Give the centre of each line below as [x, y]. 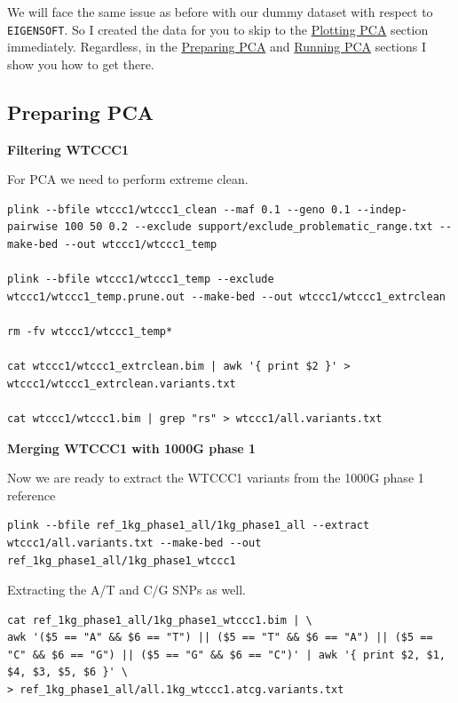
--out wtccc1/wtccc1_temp [141, 245]
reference [32, 495]
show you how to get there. [81, 64]
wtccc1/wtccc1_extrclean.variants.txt [122, 383]
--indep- [382, 209]
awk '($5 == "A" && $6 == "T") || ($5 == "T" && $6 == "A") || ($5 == [220, 638]
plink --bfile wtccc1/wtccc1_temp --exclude [141, 280]
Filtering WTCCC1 [68, 149]
